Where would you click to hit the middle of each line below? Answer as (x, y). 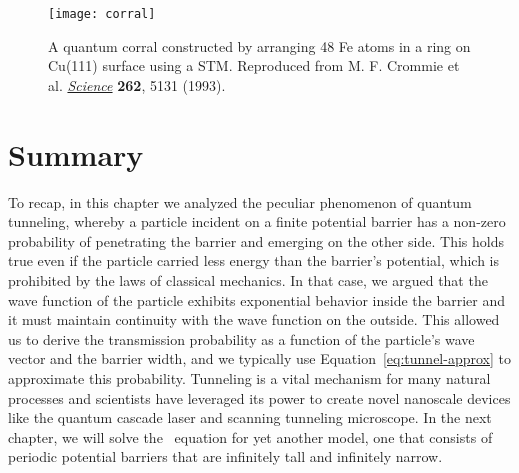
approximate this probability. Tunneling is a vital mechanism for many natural (249, 377)
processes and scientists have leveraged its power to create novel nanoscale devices (259, 397)
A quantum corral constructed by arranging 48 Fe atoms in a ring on (259, 45)
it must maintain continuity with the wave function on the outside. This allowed (254, 319)
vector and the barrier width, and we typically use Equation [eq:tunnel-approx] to (259, 358)
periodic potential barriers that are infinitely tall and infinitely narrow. (225, 456)
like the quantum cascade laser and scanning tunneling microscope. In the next (250, 417)
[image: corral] (102, 14)
